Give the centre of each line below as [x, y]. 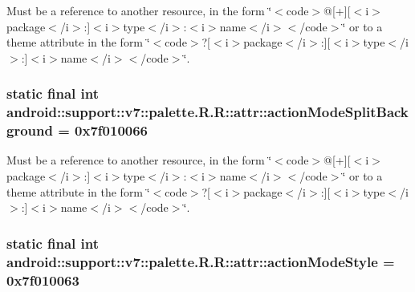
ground [30, 130]
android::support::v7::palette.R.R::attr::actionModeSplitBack [207, 112]
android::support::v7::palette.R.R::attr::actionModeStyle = [201, 261]
